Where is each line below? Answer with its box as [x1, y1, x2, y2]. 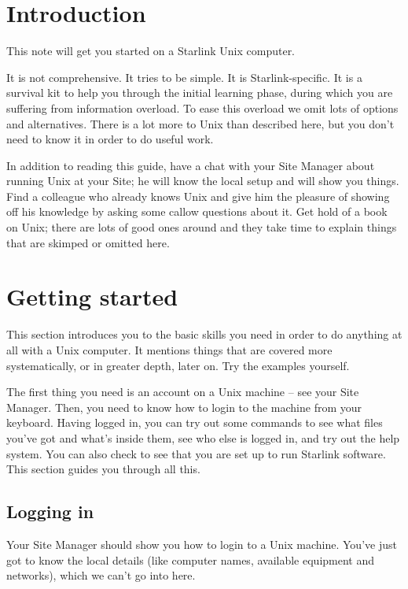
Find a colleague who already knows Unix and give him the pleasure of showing [6, 187, 390, 204]
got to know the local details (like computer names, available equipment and [6, 551, 375, 568]
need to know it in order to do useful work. [6, 131, 214, 147]
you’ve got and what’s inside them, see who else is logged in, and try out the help [6, 429, 400, 446]
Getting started [6, 280, 178, 313]
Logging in [6, 499, 94, 524]
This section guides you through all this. [6, 461, 200, 477]
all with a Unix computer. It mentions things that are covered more [6, 341, 333, 357]
